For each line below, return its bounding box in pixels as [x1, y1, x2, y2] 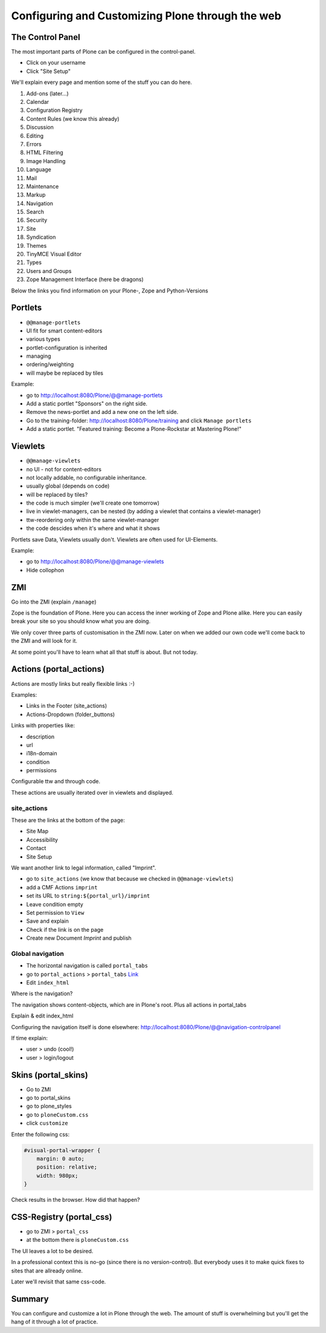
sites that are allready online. [11, 1267, 83, 1274]
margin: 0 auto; [36, 1155, 85, 1162]
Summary [11, 1294, 49, 1304]
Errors [26, 140, 42, 147]
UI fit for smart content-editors [26, 327, 103, 334]
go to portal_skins [26, 1094, 71, 1102]
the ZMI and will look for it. [11, 637, 78, 645]
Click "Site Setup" [26, 67, 71, 75]
